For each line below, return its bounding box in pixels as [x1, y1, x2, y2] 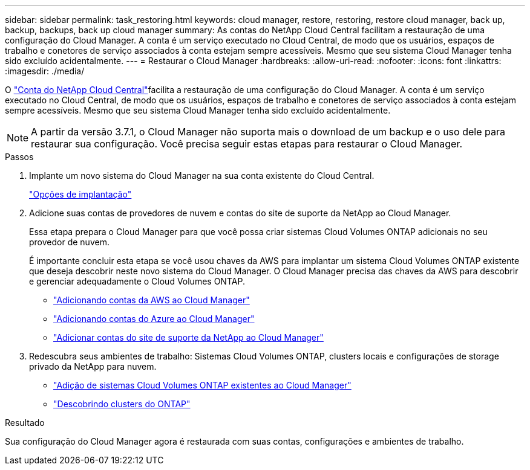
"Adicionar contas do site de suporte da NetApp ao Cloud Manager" [53, 332, 324, 343]
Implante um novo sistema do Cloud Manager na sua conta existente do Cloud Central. [29, 170, 375, 181]
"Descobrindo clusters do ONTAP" [53, 399, 191, 409]
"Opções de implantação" [29, 189, 132, 199]
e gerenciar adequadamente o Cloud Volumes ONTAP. [29, 276, 245, 286]
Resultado [5, 417, 45, 428]
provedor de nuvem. [29, 237, 110, 247]
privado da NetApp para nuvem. [29, 361, 157, 372]
